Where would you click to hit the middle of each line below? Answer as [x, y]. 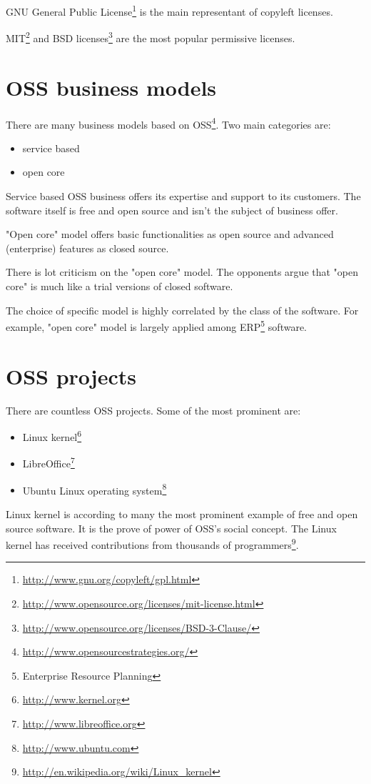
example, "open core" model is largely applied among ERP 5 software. [156, 326]
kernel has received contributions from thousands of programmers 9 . [152, 544]
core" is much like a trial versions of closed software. [120, 286]
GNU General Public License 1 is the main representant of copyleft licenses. [169, 10]
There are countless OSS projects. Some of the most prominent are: [153, 410]
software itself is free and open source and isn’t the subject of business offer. [172, 210]
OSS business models [111, 87]
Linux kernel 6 [52, 436]
